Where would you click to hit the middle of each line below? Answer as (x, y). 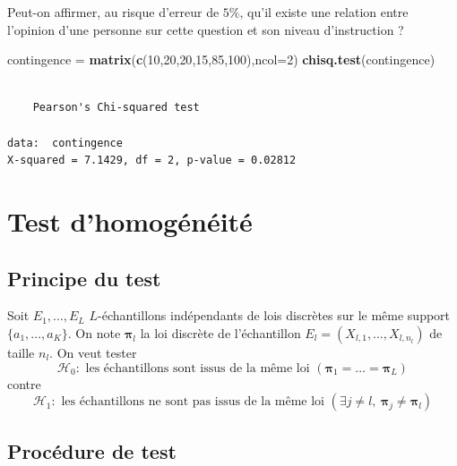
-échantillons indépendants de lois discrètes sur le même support (274, 315)
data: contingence (65, 143)
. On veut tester (93, 352)
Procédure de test (92, 450)
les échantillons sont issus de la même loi (198, 368)
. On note (94, 332)
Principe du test (84, 278)
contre (24, 383)
